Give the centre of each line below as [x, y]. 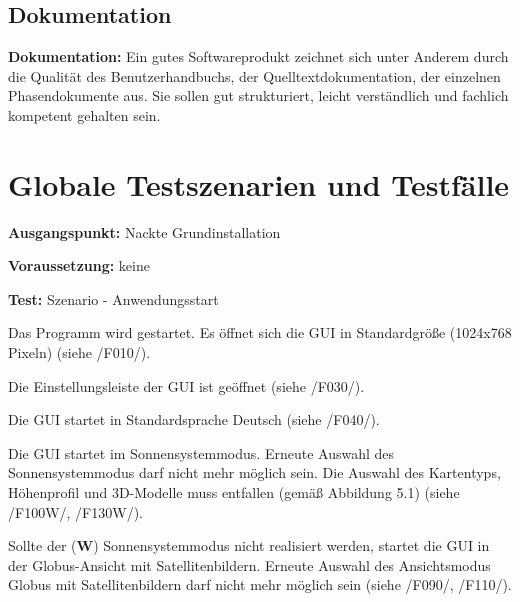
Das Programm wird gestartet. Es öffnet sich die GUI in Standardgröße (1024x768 [260, 332]
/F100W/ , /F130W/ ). [75, 511]
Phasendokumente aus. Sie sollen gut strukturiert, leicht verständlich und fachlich [258, 95]
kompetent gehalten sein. [84, 114]
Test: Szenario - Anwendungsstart [113, 298]
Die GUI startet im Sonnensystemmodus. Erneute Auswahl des [201, 452]
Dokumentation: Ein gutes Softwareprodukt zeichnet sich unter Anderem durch [258, 56]
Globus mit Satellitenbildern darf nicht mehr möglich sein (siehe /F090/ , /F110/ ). [260, 584]
